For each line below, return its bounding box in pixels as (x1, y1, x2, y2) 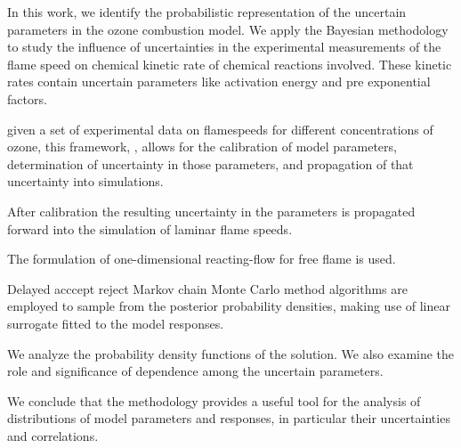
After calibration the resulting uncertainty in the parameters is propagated (7, 201, 416, 220)
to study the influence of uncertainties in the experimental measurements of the (7, 37, 441, 56)
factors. (7, 89, 47, 108)
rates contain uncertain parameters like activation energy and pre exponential (7, 72, 431, 91)
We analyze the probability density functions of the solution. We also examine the (7, 344, 455, 362)
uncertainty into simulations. (7, 172, 164, 191)
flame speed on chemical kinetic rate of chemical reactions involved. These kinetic (7, 54, 452, 73)
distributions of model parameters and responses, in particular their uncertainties (7, 409, 450, 428)
